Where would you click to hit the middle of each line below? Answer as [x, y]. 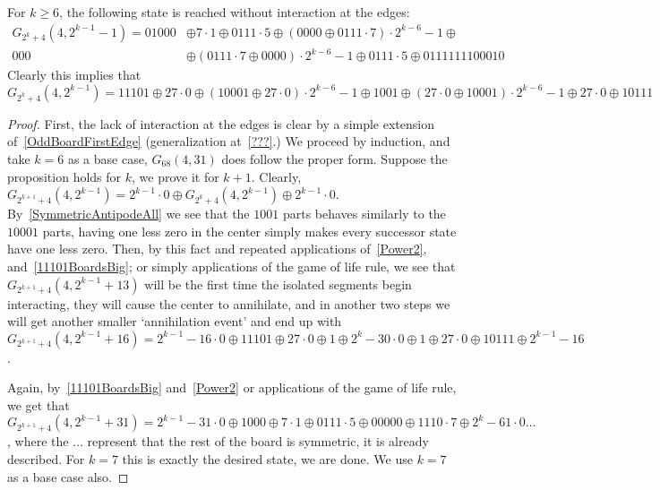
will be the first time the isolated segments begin [278, 284]
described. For [46, 459]
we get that [39, 404]
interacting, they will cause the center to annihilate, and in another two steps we [229, 303]
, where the [38, 441]
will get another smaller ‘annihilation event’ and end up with [175, 321]
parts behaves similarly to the [364, 214]
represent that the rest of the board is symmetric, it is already [258, 441]
